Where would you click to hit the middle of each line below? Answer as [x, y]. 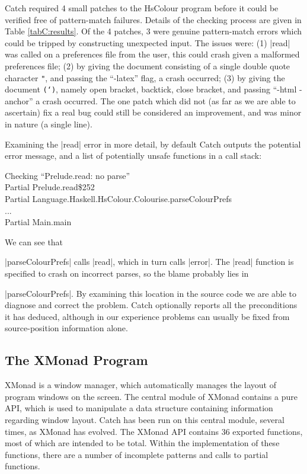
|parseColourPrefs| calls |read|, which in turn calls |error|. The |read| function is [149, 262]
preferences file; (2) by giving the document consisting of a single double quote [148, 65]
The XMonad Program [76, 360]
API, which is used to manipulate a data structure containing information [139, 408]
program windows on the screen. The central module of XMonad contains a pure [151, 396]
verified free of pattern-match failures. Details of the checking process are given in [153, 19]
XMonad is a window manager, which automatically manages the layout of [140, 385]
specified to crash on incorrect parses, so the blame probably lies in [127, 273]
